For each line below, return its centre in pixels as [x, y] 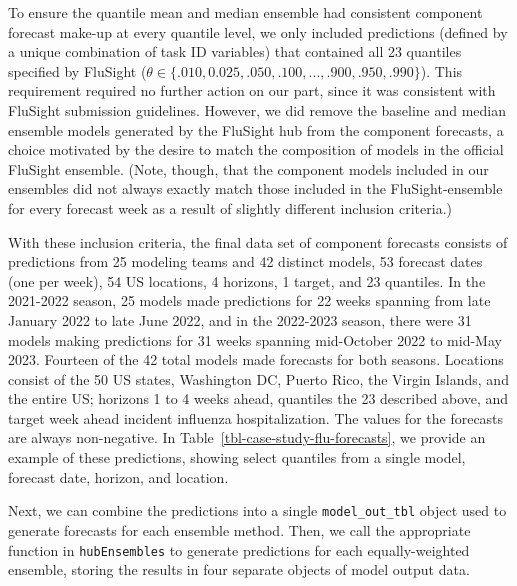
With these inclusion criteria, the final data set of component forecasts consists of [258, 241]
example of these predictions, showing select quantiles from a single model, [237, 457]
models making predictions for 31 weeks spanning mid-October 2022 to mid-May [255, 339]
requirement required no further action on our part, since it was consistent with [252, 90]
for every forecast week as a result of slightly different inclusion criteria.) [230, 207]
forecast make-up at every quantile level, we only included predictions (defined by [258, 31]
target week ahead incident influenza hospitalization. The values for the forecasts [256, 417]
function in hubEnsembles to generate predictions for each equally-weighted [239, 549]
